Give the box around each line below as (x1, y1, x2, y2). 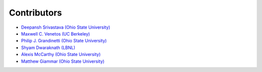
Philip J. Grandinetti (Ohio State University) (21, 38, 107, 44)
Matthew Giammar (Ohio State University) (21, 58, 105, 64)
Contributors (9, 7, 63, 18)
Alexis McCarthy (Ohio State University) (21, 52, 101, 57)
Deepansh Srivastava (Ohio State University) (21, 24, 111, 30)
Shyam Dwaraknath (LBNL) (21, 44, 75, 51)
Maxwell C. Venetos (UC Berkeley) (21, 31, 90, 36)
